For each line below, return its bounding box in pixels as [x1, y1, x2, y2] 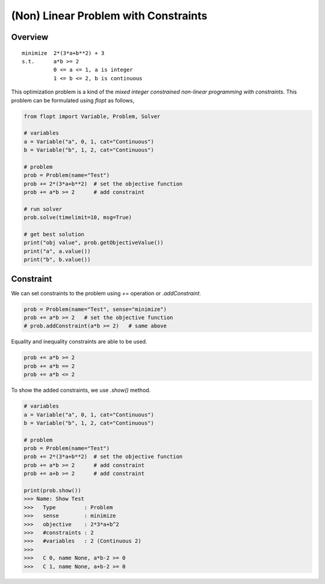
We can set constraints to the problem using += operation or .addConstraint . [11, 289, 202, 297]
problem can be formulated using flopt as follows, [11, 96, 135, 104]
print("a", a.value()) [23, 248, 91, 254]
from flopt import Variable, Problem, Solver [23, 113, 161, 120]
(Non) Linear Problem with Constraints [11, 9, 208, 22]
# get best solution [23, 231, 84, 237]
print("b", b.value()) [23, 256, 91, 263]
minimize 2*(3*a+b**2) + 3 [22, 49, 105, 57]
